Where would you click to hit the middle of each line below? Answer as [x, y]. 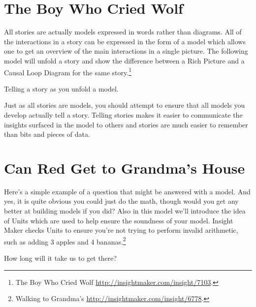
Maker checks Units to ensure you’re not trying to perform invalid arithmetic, [121, 230]
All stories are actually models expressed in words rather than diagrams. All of [123, 32]
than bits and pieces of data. [47, 134]
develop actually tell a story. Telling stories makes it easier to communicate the [123, 114]
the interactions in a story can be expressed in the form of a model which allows [125, 41]
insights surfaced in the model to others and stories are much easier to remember [126, 124]
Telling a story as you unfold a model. [61, 88]
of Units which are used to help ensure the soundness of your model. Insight [119, 220]
